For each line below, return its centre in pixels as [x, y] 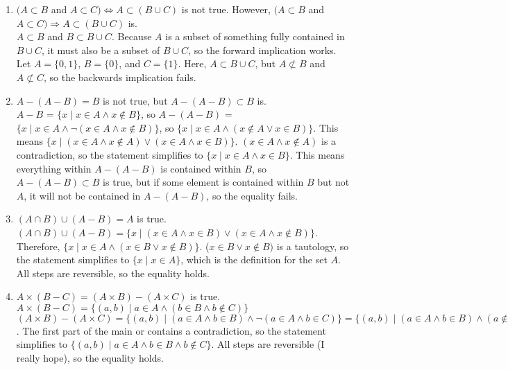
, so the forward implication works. [262, 50]
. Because [132, 36]
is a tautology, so [313, 246]
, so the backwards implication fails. [120, 77]
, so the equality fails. [252, 195]
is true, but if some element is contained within [203, 182]
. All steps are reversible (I [268, 344]
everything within [54, 168]
